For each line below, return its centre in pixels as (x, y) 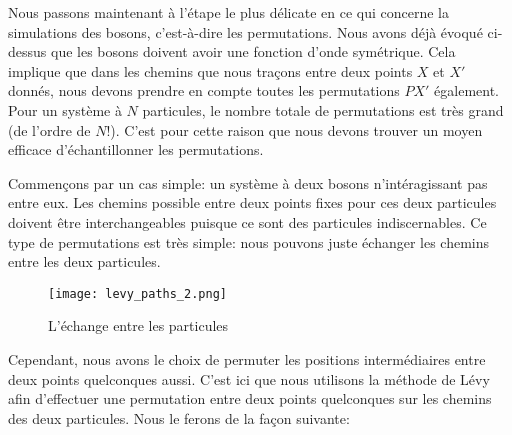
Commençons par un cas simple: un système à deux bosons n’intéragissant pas (248, 182)
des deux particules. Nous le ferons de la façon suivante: (179, 417)
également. (466, 90)
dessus (27, 51)
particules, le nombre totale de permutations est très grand (323, 109)
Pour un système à (65, 109)
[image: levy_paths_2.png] (137, 293)
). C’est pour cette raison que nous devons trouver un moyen (296, 129)
